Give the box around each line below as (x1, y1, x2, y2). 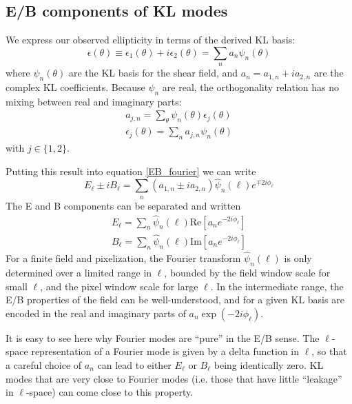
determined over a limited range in (6, 265, 152, 279)
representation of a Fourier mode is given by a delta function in (31, 344, 300, 358)
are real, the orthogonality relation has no (162, 79, 339, 94)
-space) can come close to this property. (25, 385, 194, 399)
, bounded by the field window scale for (164, 265, 331, 279)
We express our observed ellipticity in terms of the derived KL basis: (6, 32, 296, 47)
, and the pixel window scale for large (40, 279, 198, 293)
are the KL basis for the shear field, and (68, 65, 238, 80)
